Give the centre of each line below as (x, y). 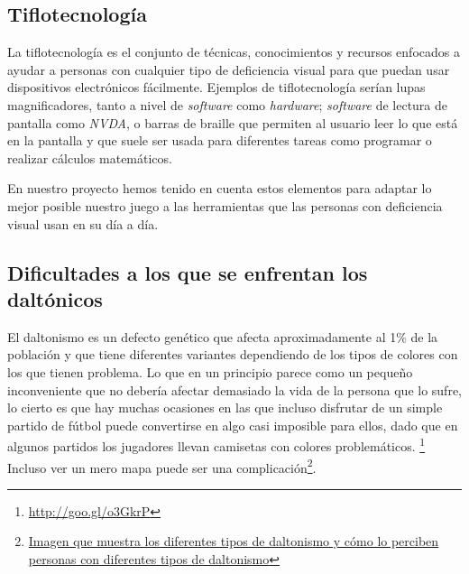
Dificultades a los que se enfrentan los (188, 272)
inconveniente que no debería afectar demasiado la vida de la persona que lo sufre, (234, 389)
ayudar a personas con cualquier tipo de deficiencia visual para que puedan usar (229, 69)
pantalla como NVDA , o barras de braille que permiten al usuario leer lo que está (233, 122)
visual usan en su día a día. (83, 223)
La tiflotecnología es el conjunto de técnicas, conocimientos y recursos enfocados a (234, 52)
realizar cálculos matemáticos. (90, 157)
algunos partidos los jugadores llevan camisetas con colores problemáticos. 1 (216, 444)
